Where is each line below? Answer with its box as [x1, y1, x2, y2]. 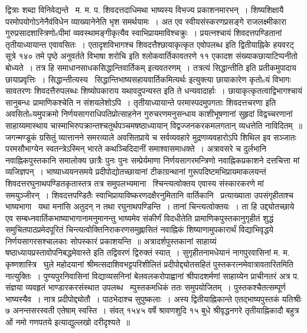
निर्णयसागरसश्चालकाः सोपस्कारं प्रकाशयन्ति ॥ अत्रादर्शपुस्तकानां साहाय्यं [5, 234, 217, 247]
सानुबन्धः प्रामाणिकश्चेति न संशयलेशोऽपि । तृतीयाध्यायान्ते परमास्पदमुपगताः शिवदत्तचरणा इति [5, 96, 276, 108]
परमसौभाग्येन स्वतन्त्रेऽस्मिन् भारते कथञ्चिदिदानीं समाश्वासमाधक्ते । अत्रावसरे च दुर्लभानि [5, 142, 267, 155]
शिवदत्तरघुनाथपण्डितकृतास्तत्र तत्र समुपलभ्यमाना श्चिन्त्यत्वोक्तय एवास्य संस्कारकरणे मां [5, 177, 264, 189]
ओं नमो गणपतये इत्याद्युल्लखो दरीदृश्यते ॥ [5, 316, 130, 328]
